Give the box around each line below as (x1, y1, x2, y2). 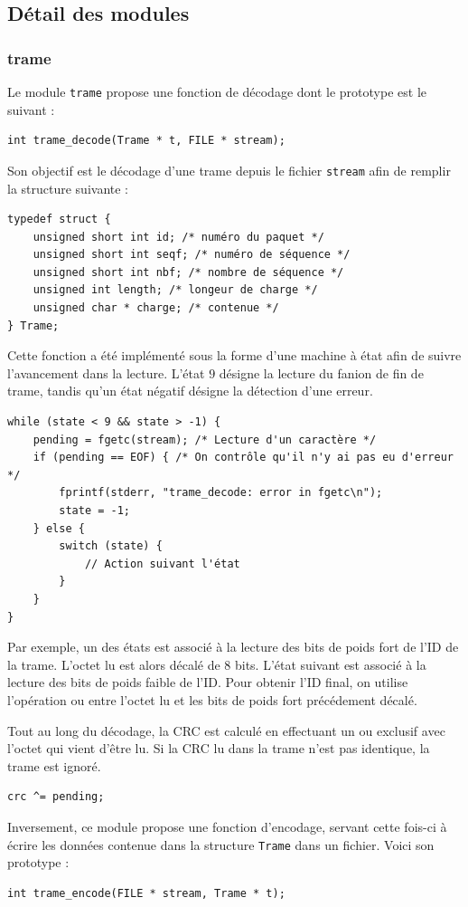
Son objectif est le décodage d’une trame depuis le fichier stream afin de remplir (7, 160, 451, 179)
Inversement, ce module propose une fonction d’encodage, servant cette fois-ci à (7, 816, 447, 835)
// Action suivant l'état (84, 557, 240, 570)
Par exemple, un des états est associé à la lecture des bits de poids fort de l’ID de (7, 637, 459, 656)
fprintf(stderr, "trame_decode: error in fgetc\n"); (59, 486, 383, 500)
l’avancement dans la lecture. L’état (7, 363, 205, 382)
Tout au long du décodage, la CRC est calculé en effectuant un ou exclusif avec (7, 721, 445, 740)
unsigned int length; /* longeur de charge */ (33, 283, 318, 297)
